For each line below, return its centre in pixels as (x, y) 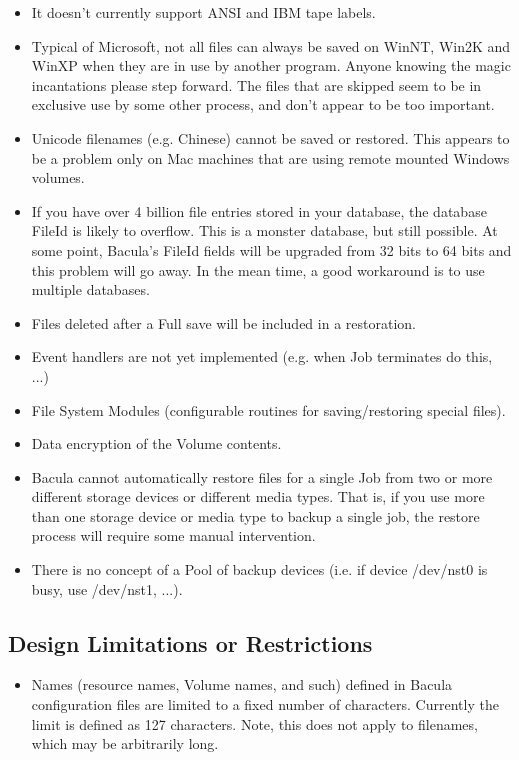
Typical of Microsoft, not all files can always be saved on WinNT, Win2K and (271, 45)
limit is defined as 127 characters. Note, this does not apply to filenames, (254, 723)
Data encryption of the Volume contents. (156, 443)
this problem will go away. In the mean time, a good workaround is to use (258, 269)
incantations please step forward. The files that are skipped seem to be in (256, 84)
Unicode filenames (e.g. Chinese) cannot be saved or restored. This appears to (270, 137)
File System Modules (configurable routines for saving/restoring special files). (268, 409)
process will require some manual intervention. (173, 535)
